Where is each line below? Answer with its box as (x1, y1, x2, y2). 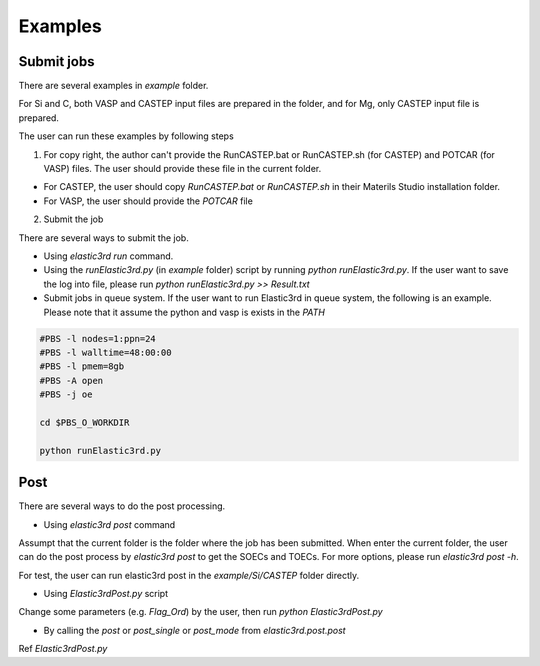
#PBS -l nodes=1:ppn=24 (39, 333, 157, 344)
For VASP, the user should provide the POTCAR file (43, 195, 254, 207)
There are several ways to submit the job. (18, 231, 189, 244)
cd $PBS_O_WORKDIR (39, 416, 130, 428)
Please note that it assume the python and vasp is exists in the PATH (43, 306, 325, 318)
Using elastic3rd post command (43, 518, 176, 530)
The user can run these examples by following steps (18, 130, 234, 142)
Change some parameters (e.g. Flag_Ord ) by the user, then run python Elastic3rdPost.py (18, 606, 384, 618)
